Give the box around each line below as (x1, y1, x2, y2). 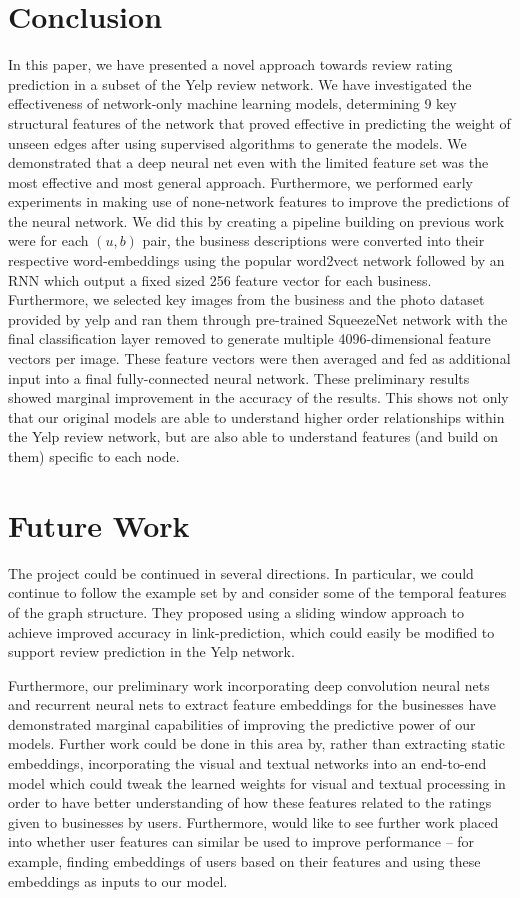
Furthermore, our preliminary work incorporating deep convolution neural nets (8, 674, 490, 695)
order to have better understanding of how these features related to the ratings (8, 792, 492, 813)
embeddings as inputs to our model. (8, 870, 228, 891)
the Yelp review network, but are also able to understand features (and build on (8, 426, 499, 447)
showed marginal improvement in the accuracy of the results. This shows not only (8, 387, 509, 408)
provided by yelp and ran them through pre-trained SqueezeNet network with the (8, 308, 508, 329)
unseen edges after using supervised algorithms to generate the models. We (8, 132, 467, 153)
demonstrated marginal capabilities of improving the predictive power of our (8, 713, 476, 734)
